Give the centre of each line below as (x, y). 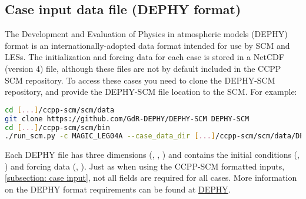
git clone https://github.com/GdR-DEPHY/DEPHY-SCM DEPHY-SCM (127, 119)
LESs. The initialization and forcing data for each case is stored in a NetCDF (144, 57)
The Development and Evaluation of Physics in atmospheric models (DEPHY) (146, 34)
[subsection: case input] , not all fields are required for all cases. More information (151, 178)
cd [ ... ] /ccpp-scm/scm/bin (58, 127)
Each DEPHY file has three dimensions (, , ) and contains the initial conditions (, (152, 155)
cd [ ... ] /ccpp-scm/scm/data (60, 110)
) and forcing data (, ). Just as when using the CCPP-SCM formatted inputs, (145, 166)
